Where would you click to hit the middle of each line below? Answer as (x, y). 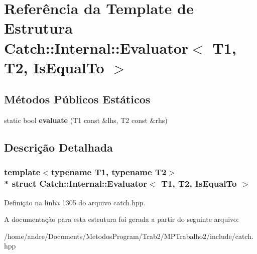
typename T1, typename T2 (109, 172)
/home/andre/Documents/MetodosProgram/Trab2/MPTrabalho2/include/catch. (129, 236)
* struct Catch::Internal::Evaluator (76, 183)
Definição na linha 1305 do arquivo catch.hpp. (75, 202)
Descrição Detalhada (58, 147)
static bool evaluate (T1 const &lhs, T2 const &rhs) (86, 120)
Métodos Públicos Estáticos (77, 99)
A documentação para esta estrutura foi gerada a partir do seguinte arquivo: (121, 219)
